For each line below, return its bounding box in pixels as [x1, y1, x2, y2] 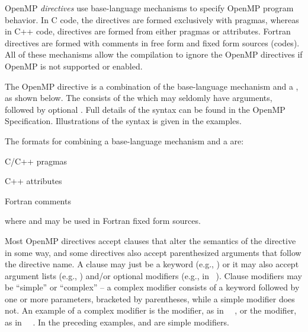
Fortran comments [5, 194, 71, 207]
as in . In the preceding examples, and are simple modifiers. [5, 316, 229, 328]
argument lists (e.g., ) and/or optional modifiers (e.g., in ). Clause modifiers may [5, 269, 302, 282]
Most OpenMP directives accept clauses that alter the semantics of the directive [5, 234, 296, 246]
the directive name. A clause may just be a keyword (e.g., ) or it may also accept [5, 258, 299, 270]
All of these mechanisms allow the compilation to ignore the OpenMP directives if [5, 48, 303, 61]
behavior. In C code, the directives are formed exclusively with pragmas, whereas [5, 13, 299, 26]
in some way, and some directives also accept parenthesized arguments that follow [5, 246, 301, 258]
